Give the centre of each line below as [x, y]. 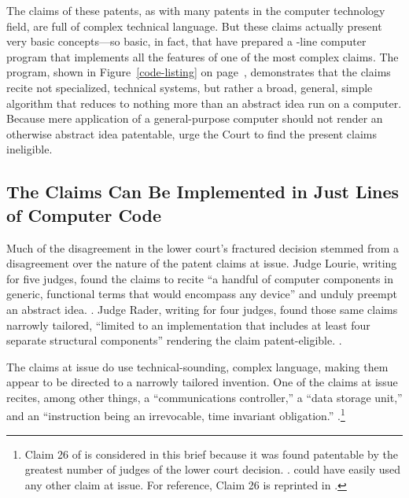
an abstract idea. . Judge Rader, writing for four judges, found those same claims [202, 309]
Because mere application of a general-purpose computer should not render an [195, 118]
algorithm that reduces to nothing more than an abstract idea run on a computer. [204, 103]
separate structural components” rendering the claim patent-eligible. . [174, 340]
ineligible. [29, 149]
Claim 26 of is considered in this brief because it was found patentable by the [211, 454]
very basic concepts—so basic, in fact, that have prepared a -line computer [186, 41]
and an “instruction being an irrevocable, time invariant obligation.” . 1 [176, 415]
